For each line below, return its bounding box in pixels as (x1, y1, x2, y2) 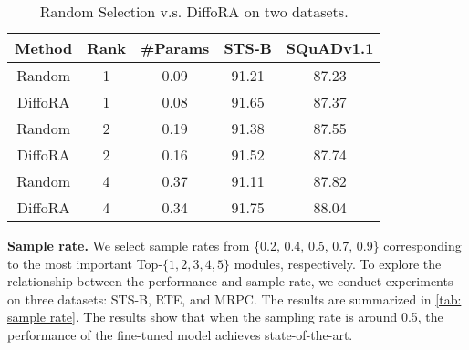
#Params (140, 37, 210, 58)
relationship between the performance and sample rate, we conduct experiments (7, 272, 453, 291)
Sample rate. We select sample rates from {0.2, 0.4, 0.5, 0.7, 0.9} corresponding (7, 236, 462, 254)
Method (15, 37, 73, 58)
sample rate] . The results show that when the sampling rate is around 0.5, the (7, 307, 443, 326)
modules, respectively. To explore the (234, 253, 442, 273)
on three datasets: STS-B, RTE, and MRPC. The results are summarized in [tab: (7, 289, 462, 308)
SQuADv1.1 (286, 37, 374, 58)
